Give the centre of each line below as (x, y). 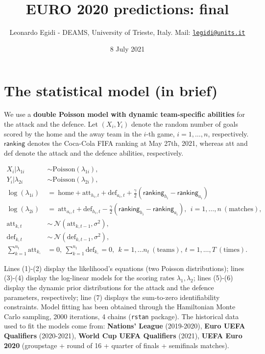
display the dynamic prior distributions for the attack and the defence (109, 287)
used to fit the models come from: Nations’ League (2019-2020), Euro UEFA (125, 326)
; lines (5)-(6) (213, 278)
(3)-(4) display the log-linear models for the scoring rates (89, 278)
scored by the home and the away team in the (73, 133)
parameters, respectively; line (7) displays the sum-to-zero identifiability (112, 297)
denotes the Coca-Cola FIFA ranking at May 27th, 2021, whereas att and (137, 143)
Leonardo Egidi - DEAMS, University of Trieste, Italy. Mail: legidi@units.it (127, 32)
